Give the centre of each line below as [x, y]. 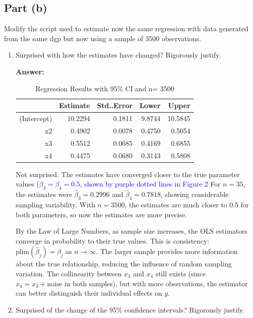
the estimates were [44, 194]
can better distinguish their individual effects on [89, 293]
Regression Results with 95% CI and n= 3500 [105, 88]
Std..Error [115, 105]
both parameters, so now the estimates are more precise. [101, 214]
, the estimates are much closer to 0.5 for [187, 205]
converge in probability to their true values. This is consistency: [112, 240]
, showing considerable [195, 194]
